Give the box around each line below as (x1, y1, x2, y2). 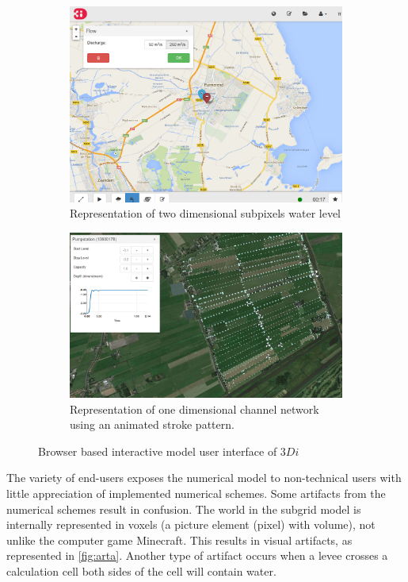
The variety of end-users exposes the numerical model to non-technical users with (6, 469, 402, 486)
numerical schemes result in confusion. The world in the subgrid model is (6, 500, 361, 517)
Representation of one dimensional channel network (70, 400, 319, 417)
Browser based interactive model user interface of (38, 442, 277, 459)
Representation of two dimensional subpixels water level (70, 205, 341, 222)
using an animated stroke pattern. (70, 416, 235, 433)
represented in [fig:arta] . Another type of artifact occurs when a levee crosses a (6, 547, 388, 564)
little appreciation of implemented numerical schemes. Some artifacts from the (6, 484, 386, 501)
